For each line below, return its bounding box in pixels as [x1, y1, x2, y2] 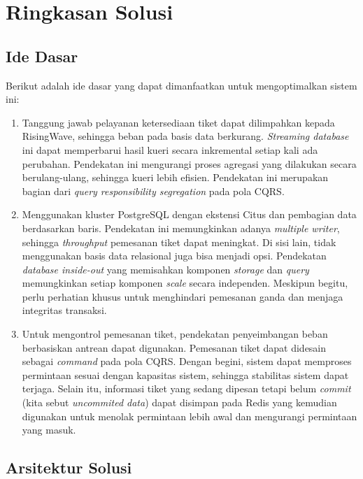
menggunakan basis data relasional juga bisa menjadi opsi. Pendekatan [22, 248, 327, 263]
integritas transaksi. [22, 303, 107, 317]
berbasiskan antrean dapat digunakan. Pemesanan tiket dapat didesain [22, 340, 327, 355]
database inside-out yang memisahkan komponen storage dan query [22, 262, 309, 276]
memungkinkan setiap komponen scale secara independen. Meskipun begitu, [22, 276, 348, 290]
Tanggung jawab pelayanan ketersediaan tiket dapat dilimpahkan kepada [22, 115, 335, 129]
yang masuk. [22, 422, 76, 437]
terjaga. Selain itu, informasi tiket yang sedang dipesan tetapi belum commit [22, 381, 351, 396]
